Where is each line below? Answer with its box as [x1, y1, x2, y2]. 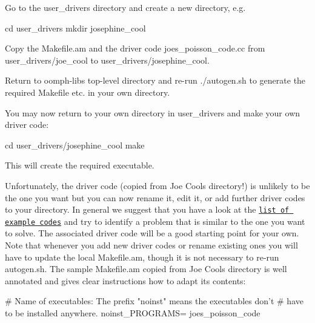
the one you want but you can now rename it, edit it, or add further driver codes [5, 191, 305, 204]
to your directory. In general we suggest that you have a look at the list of [5, 203, 290, 216]
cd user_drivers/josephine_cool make [5, 138, 145, 151]
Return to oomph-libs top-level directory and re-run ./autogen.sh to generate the [5, 74, 306, 87]
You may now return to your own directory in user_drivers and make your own [5, 106, 300, 119]
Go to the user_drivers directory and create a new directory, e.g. [5, 1, 246, 13]
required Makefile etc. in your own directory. [5, 85, 170, 98]
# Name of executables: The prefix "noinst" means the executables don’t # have [5, 295, 303, 307]
